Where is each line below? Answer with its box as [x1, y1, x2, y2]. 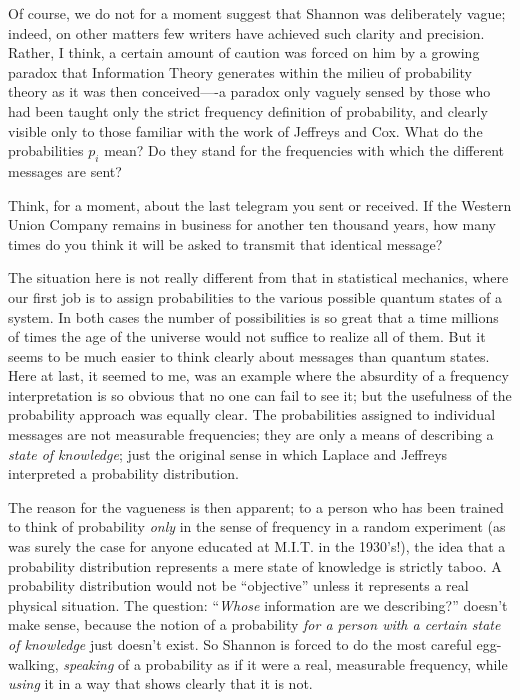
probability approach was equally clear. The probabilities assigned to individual [8, 404, 496, 425]
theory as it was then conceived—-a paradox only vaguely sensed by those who [8, 81, 491, 102]
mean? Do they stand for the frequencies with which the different [104, 140, 504, 161]
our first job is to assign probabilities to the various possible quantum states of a [8, 286, 503, 307]
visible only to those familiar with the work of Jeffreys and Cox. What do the [8, 120, 483, 141]
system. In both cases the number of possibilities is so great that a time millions [8, 306, 499, 327]
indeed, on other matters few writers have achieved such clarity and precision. [8, 22, 485, 43]
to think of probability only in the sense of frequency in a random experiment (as [8, 516, 506, 537]
